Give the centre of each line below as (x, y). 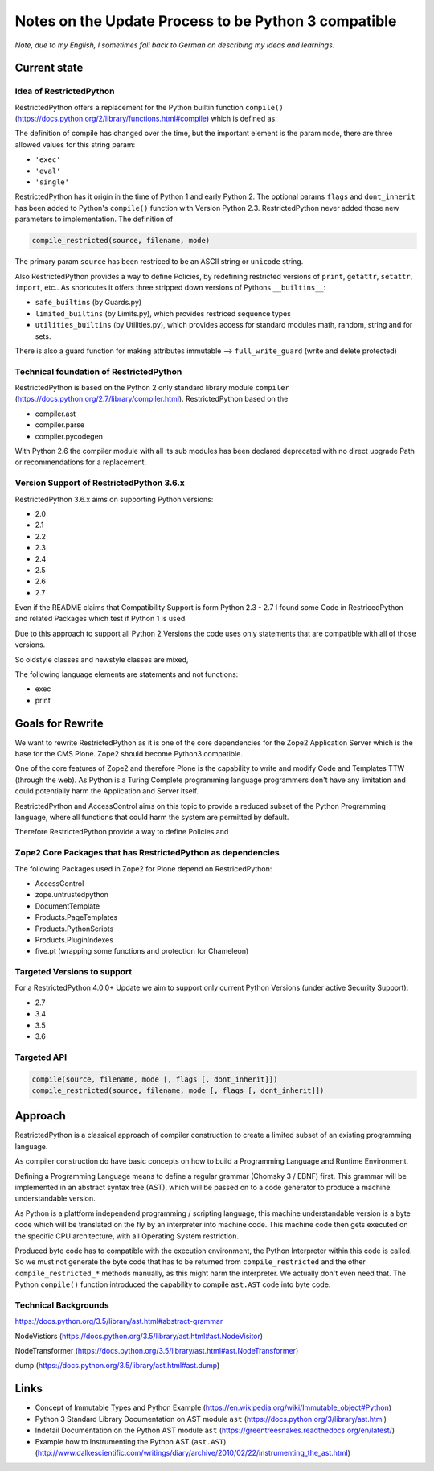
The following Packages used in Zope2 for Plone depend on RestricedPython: (143, 868)
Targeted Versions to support (74, 972)
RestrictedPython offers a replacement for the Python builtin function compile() (149, 107)
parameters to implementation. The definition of (94, 219)
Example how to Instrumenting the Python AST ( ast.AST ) (131, 1441)
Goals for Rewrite (59, 723)
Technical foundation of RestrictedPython (98, 372)
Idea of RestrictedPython (65, 91)
